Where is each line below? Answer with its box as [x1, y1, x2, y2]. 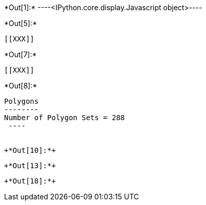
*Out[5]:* [4, 19, 37, 28]
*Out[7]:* [4, 50, 37, 59]
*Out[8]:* [4, 81, 37, 90]
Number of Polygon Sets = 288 [4, 113, 125, 122]
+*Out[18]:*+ [4, 177, 56, 185]
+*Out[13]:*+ [4, 162, 56, 170]
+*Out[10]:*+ [4, 146, 56, 154]
